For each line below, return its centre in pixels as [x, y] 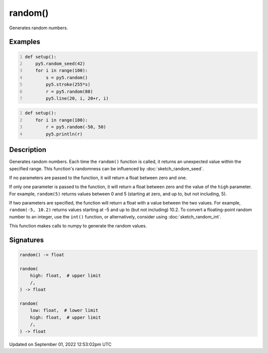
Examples [25, 42]
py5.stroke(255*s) [68, 85]
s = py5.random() [67, 77]
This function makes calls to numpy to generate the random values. [78, 226]
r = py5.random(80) [69, 91]
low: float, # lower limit [64, 311]
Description [28, 150]
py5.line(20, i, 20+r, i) [77, 98]
